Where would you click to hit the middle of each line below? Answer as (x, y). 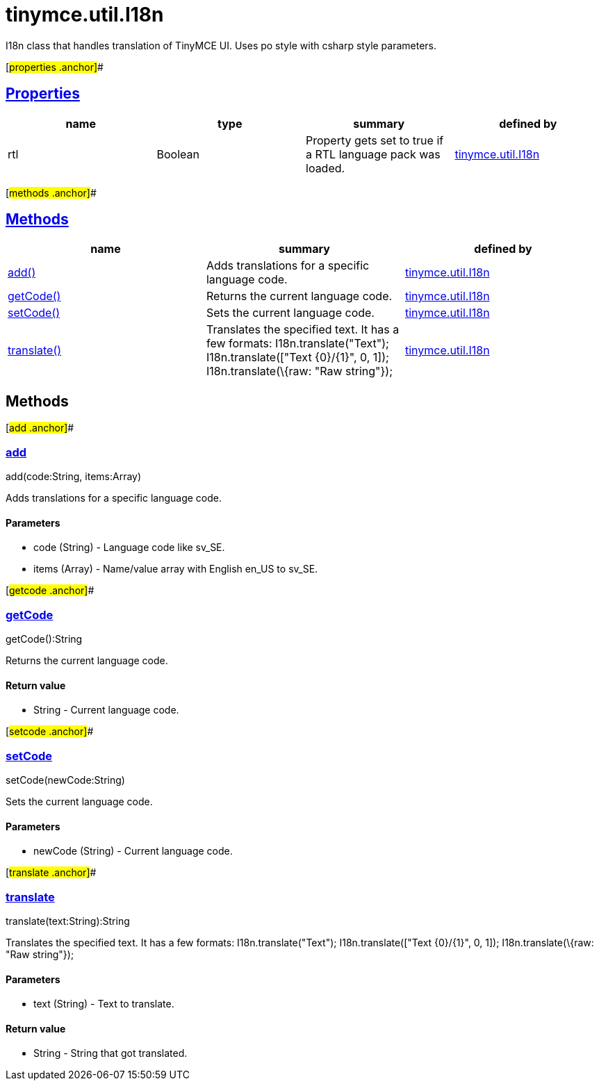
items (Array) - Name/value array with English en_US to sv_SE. (176, 569)
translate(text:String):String (68, 921)
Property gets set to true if (375, 140)
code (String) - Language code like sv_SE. (129, 548)
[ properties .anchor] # (55, 67)
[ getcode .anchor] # (50, 591)
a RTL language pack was (373, 154)
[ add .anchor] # (40, 428)
